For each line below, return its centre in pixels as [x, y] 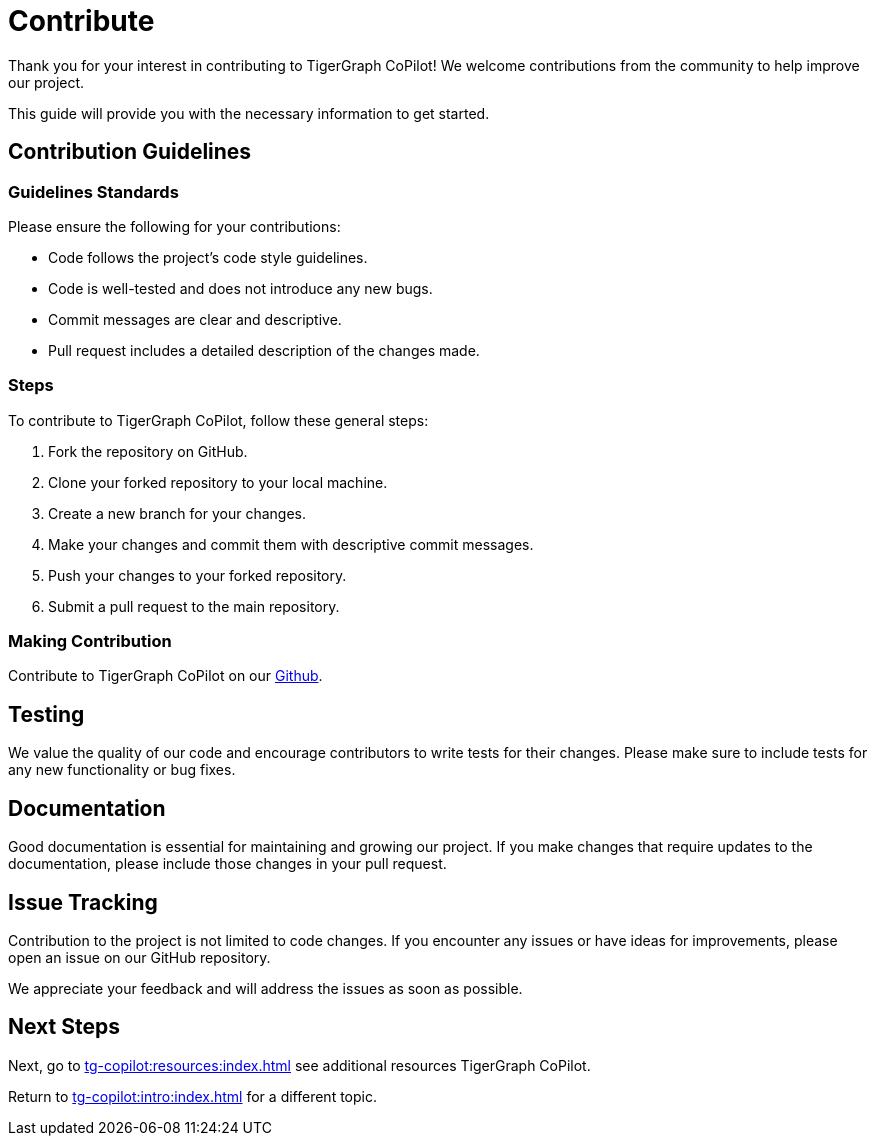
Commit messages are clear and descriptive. [195, 319]
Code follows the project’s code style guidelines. [208, 257]
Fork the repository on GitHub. [148, 451]
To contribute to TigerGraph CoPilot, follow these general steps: [218, 420]
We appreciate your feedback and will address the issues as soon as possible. [265, 988]
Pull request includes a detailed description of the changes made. [264, 350]
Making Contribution [90, 641]
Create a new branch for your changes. [177, 513]
